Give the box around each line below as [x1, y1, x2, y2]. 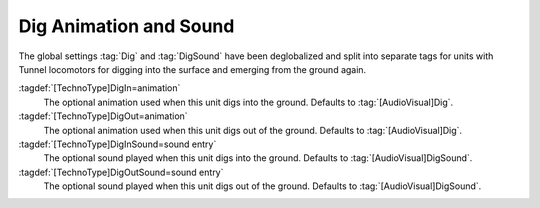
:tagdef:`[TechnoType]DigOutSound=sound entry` [18, 166, 224, 178]
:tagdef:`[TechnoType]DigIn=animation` [18, 82, 181, 94]
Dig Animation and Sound [18, 15, 235, 37]
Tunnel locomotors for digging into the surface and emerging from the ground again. [18, 63, 367, 75]
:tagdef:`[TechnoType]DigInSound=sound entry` [18, 138, 217, 150]
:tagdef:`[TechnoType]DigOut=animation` [18, 110, 189, 122]
